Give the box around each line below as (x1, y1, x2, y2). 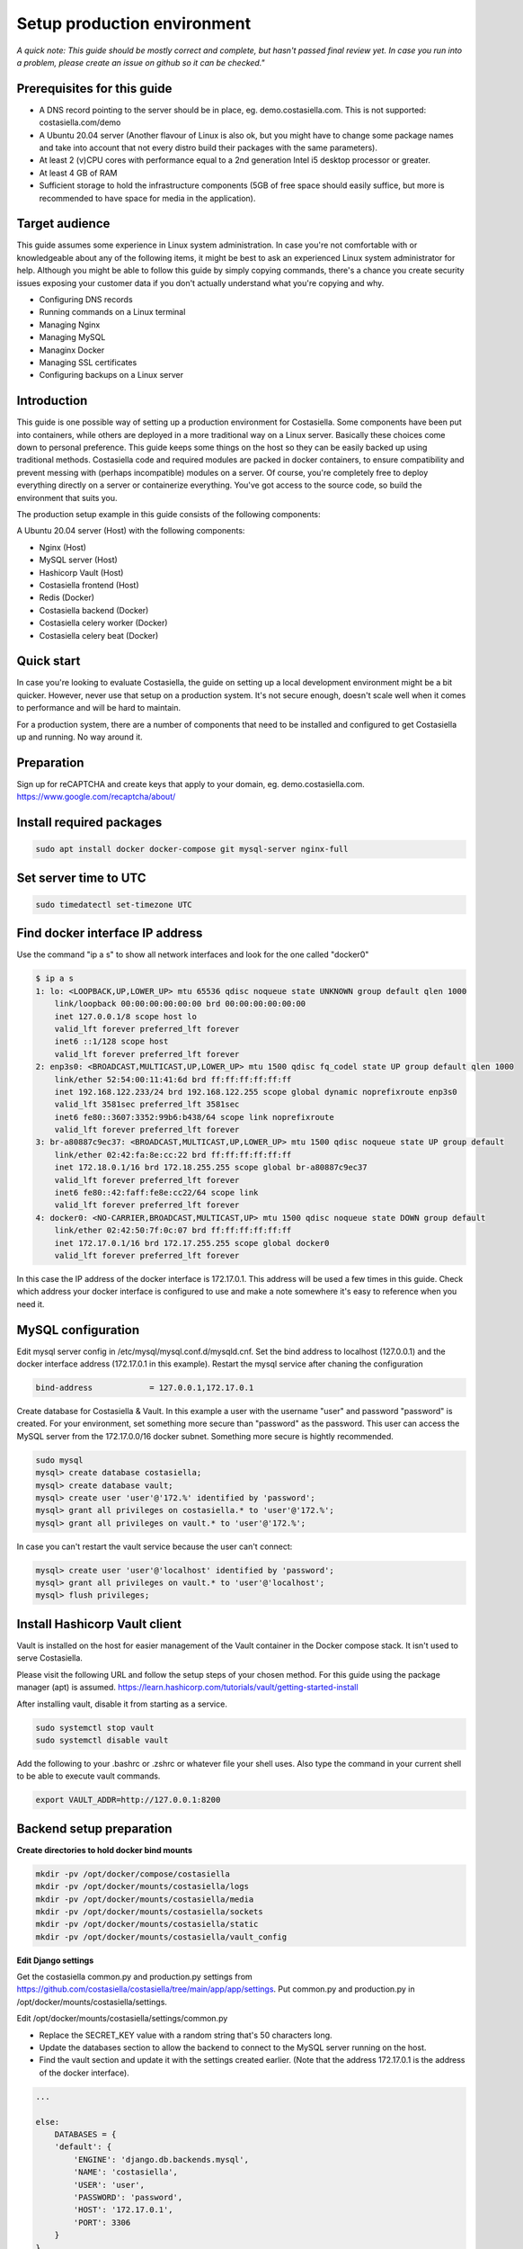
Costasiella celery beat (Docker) (39, 630, 159, 641)
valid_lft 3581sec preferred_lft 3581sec (54, 1099, 240, 1110)
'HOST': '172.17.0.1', (73, 2205, 174, 2215)
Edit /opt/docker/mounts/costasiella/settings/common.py (16, 2013, 228, 2024)
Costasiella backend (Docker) (39, 605, 149, 615)
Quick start (16, 653, 81, 669)
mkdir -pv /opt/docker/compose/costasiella (35, 1868, 231, 1879)
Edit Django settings (16, 1955, 94, 1966)
